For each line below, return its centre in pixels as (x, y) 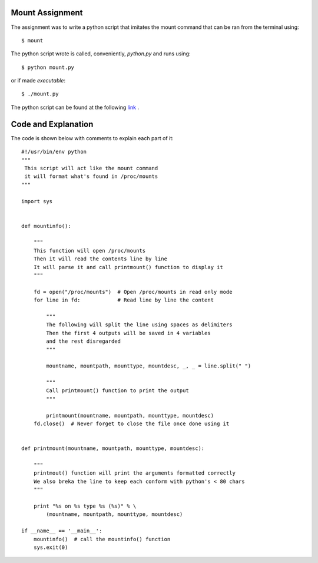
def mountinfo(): (46, 226)
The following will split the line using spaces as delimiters (139, 325)
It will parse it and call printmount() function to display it (128, 267)
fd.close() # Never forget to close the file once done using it (131, 424)
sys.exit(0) (51, 547)
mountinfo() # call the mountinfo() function (102, 539)
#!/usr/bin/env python (54, 152)
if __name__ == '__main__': (62, 531)
